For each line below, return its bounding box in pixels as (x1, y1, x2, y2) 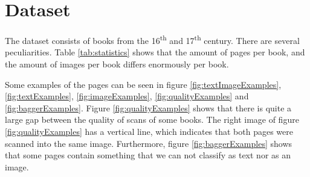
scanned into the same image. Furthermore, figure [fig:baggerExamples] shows (5, 137, 292, 149)
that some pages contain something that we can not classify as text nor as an (5, 149, 291, 161)
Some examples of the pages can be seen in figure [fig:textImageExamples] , (5, 78, 282, 90)
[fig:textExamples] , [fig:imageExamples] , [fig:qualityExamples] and (5, 90, 249, 102)
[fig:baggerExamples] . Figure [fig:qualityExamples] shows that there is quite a (5, 101, 292, 114)
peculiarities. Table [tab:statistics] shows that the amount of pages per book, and (5, 46, 305, 58)
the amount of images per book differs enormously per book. (5, 57, 229, 70)
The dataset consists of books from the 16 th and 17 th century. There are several (5, 33, 300, 46)
